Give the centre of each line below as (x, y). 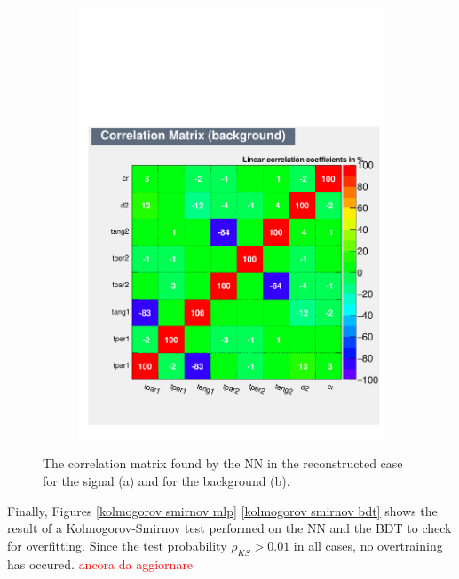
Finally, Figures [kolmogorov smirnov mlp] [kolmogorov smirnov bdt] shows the (222, 510)
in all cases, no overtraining (368, 545)
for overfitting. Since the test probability (117, 545)
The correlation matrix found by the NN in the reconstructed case (223, 463)
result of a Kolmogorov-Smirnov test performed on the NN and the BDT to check (229, 528)
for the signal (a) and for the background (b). (166, 480)
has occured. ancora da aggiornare (100, 563)
